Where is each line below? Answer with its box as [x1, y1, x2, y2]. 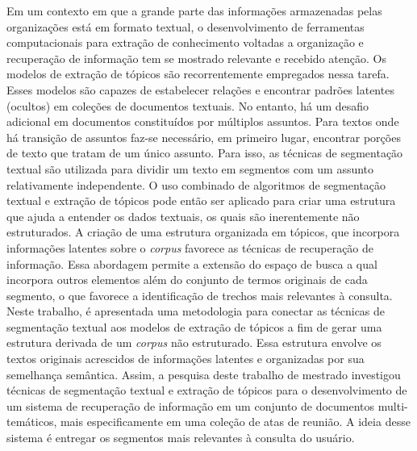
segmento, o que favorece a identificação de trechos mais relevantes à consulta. [6, 286, 393, 303]
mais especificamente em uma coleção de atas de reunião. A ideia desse [60, 413, 411, 430]
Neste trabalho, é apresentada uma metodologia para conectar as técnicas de [6, 303, 386, 319]
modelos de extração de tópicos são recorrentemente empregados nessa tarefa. [6, 65, 390, 82]
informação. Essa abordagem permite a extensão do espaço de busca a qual [6, 255, 377, 272]
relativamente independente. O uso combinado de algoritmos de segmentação [6, 176, 386, 193]
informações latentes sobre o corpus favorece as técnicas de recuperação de [6, 239, 374, 256]
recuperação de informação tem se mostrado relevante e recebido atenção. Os [6, 49, 386, 66]
